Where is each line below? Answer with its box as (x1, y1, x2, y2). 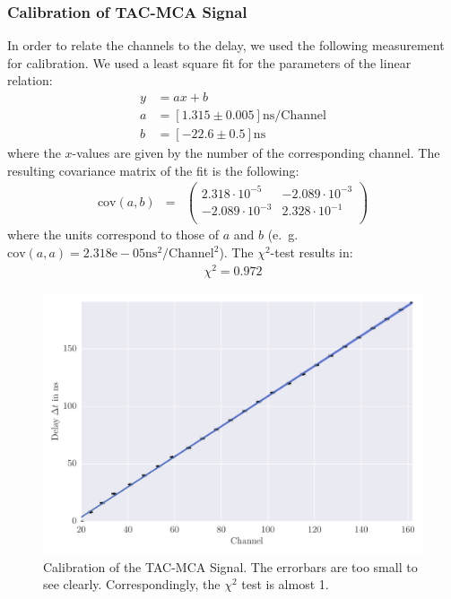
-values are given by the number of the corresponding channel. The (72, 143, 440, 162)
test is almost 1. (241, 575, 329, 594)
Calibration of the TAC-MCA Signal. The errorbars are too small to (43, 557, 418, 576)
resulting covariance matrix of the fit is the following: (7, 161, 299, 179)
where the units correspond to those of (7, 225, 220, 244)
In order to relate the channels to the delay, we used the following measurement (7, 36, 445, 55)
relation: (7, 71, 53, 90)
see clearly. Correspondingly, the (43, 575, 221, 594)
